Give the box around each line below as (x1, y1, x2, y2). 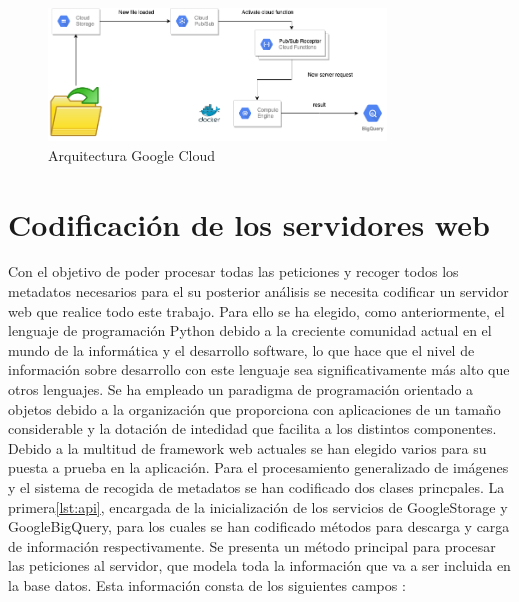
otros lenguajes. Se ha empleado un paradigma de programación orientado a (8, 379, 474, 400)
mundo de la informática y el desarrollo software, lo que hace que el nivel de (8, 339, 475, 360)
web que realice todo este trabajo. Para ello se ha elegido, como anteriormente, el (8, 300, 505, 321)
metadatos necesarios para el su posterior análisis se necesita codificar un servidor (8, 281, 509, 302)
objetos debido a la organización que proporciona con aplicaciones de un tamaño (8, 398, 501, 419)
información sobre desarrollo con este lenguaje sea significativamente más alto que (8, 359, 510, 380)
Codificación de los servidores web (8, 203, 490, 244)
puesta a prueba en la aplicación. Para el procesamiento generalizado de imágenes (8, 457, 509, 478)
